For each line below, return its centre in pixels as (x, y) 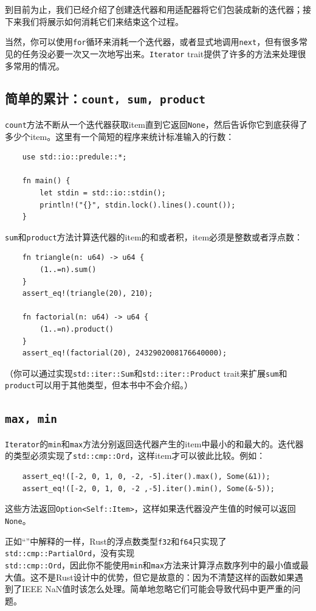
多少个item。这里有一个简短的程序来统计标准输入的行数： (120, 136)
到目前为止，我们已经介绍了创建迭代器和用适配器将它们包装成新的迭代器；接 (158, 9)
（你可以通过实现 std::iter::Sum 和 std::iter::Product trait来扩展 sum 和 (146, 373)
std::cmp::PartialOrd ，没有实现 (70, 553)
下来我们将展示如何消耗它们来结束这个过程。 (94, 21)
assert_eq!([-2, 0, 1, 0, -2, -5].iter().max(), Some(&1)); (146, 477)
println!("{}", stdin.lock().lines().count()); (138, 205)
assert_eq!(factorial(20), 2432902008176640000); (125, 353)
